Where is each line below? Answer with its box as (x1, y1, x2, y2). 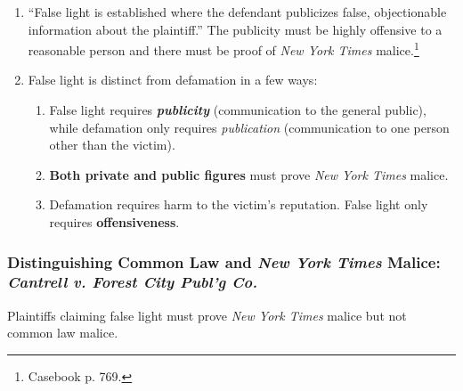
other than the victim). (49, 135, 175, 154)
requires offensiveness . (49, 213, 180, 231)
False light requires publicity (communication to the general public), (49, 101, 426, 119)
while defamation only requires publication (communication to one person (49, 118, 450, 136)
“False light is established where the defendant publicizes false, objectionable (28, 3, 447, 20)
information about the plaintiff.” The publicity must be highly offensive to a (28, 20, 443, 38)
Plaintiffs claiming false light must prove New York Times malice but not (7, 305, 407, 324)
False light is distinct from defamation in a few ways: (28, 70, 318, 89)
